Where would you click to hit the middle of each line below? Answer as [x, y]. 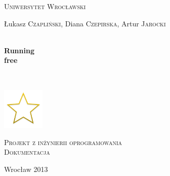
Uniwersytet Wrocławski [45, 6]
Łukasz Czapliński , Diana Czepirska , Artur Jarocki [85, 23]
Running [19, 50]
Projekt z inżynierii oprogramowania [63, 142]
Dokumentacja [27, 152]
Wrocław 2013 [26, 169]
